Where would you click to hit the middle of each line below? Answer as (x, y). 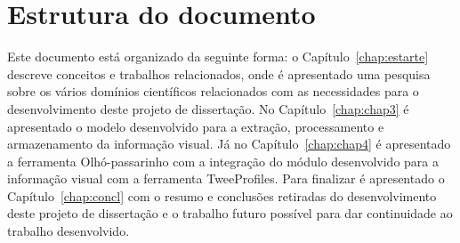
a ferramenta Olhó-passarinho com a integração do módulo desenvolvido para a (223, 161)
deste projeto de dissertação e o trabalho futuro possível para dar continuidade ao (230, 213)
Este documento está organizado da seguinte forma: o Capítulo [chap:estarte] (218, 57)
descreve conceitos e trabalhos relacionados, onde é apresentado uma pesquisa (219, 73)
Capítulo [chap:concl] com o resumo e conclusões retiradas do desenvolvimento (222, 195)
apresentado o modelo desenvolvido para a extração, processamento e (196, 126)
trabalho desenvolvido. (69, 231)
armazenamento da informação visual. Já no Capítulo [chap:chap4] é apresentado (229, 144)
